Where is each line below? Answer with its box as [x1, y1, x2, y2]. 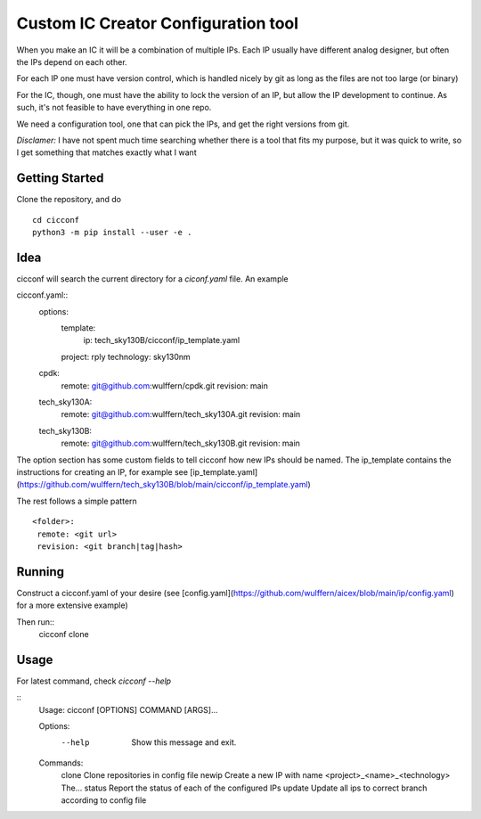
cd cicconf [32, 215, 80, 225]
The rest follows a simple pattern [16, 495, 137, 506]
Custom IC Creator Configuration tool [16, 13, 298, 33]
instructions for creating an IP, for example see [16, 466, 189, 477]
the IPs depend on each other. [16, 56, 128, 67]
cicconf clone [38, 628, 89, 639]
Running [16, 564, 65, 579]
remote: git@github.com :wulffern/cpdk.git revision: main [61, 380, 269, 391]
